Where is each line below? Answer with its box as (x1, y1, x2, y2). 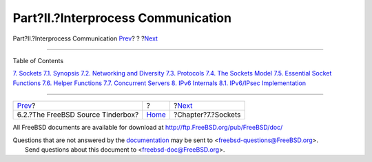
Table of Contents (12, 56, 64, 65)
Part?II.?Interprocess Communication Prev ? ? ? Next (12, 34, 158, 43)
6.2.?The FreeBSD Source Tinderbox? (17, 110, 139, 119)
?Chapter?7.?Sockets (173, 110, 241, 119)
